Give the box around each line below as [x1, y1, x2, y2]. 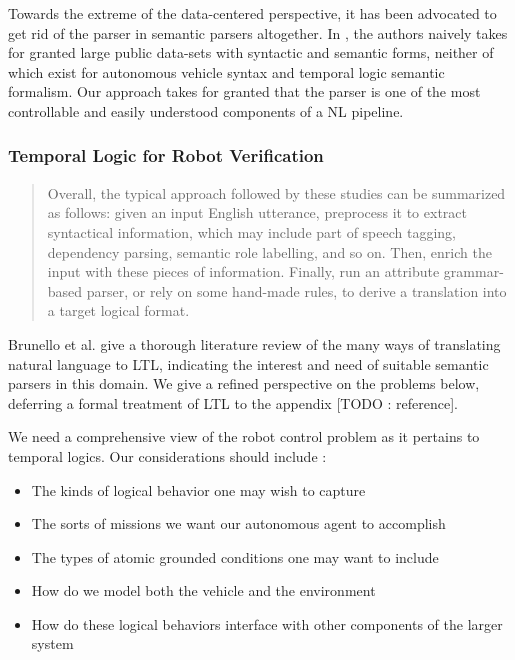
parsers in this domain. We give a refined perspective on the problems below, [8, 373, 480, 394]
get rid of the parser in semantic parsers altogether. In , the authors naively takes [8, 22, 508, 43]
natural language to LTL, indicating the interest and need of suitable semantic [8, 353, 489, 374]
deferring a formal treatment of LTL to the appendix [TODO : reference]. [8, 392, 459, 413]
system [31, 633, 74, 654]
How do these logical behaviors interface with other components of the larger [31, 613, 503, 634]
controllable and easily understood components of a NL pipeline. [8, 100, 404, 121]
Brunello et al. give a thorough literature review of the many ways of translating [8, 333, 501, 354]
